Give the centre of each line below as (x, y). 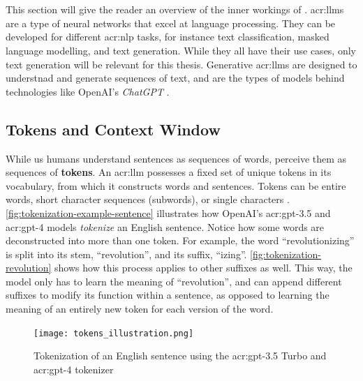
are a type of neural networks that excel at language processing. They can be (171, 23)
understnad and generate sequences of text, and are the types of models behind (175, 78)
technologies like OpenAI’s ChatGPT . (88, 91)
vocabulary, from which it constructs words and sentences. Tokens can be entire (176, 185)
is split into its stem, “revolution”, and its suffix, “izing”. (126, 254)
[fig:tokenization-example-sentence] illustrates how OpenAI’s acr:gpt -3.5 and (168, 212)
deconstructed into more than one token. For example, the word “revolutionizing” (180, 240)
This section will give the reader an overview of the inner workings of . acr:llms (175, 9)
